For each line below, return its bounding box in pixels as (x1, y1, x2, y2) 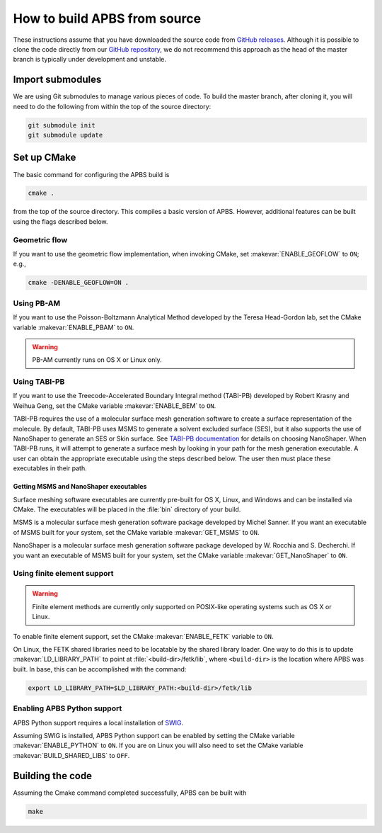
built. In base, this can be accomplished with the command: (13, 664, 187, 673)
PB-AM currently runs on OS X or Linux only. (32, 356, 162, 364)
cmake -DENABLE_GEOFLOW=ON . (28, 278, 129, 287)
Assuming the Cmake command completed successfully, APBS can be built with (13, 788, 247, 797)
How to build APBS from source (13, 11, 202, 26)
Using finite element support (13, 569, 114, 579)
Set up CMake (13, 152, 76, 164)
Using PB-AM (13, 298, 60, 308)
